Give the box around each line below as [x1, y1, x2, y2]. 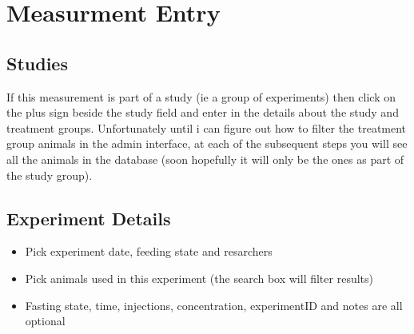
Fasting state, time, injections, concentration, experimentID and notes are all [25, 296, 403, 313]
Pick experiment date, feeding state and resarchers [25, 243, 273, 260]
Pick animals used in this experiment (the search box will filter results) [25, 269, 373, 286]
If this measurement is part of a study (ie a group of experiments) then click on [6, 88, 396, 105]
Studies [6, 50, 68, 75]
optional [25, 312, 66, 329]
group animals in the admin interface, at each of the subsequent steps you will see [6, 135, 408, 152]
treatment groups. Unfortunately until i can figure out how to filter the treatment [6, 119, 407, 136]
